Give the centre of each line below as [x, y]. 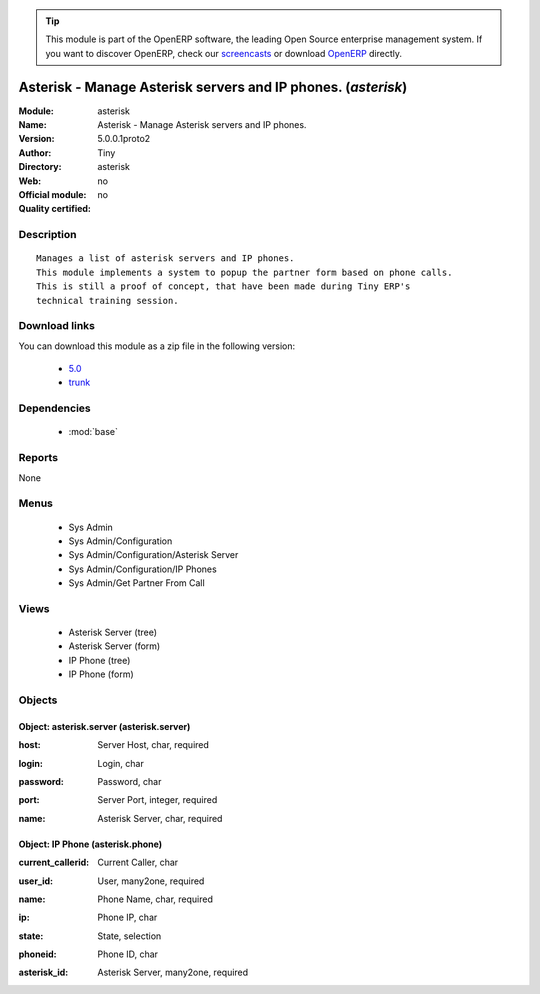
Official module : [52, 195]
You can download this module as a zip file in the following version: [157, 346]
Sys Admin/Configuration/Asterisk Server [153, 555]
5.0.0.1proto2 [124, 139]
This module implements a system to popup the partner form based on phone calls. [244, 272]
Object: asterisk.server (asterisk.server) [104, 726]
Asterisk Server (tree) [113, 632]
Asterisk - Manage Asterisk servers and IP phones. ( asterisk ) [213, 86]
